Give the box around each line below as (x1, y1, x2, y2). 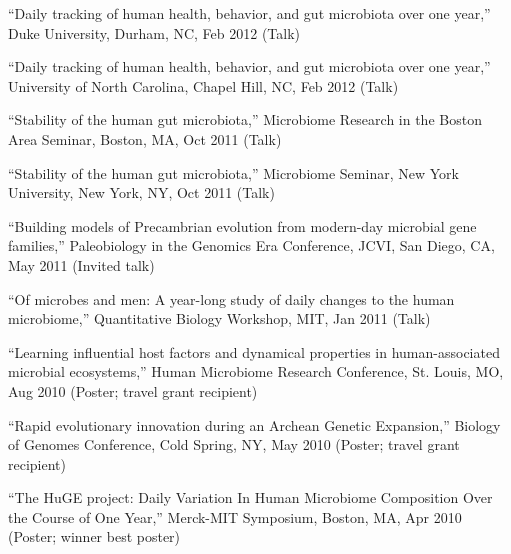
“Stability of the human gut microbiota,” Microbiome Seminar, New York (8, 162, 459, 183)
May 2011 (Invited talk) (8, 254, 155, 275)
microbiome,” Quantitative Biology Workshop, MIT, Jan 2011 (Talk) (8, 308, 431, 329)
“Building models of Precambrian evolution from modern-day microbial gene (8, 215, 477, 236)
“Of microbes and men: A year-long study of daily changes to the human (8, 288, 455, 309)
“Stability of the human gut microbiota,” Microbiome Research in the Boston (8, 109, 482, 130)
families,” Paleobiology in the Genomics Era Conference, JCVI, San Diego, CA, (8, 235, 495, 256)
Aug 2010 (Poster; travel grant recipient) (8, 380, 258, 401)
